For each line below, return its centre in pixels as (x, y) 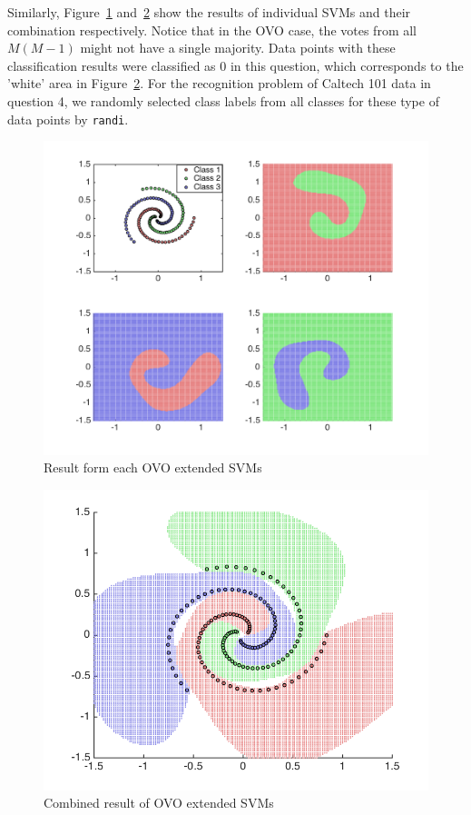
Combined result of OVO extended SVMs (159, 803)
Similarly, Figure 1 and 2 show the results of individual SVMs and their (209, 12)
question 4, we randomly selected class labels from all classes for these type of (223, 100)
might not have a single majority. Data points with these (238, 48)
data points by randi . (68, 119)
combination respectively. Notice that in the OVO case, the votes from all (212, 30)
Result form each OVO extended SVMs (153, 467)
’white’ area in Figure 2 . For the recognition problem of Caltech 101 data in (219, 83)
